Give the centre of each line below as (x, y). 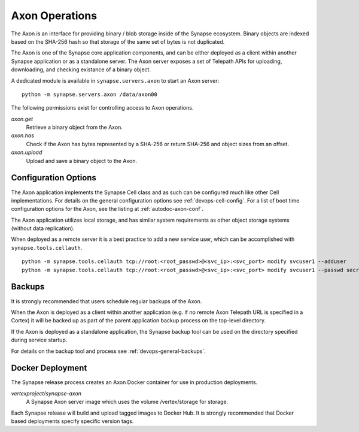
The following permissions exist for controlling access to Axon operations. (102, 108)
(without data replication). (43, 228)
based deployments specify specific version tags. (72, 421)
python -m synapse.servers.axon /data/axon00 (90, 94)
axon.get (22, 119)
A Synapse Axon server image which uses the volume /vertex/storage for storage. (127, 402)
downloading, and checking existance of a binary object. (81, 70)
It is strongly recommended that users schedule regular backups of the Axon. (107, 301)
